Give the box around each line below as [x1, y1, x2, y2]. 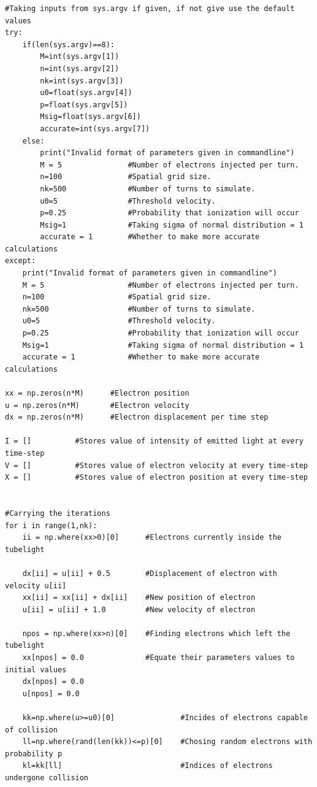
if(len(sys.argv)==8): [22, 40, 115, 49]
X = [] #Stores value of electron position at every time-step [5, 473, 308, 482]
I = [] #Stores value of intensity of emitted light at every [5, 437, 304, 446]
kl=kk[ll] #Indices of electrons [22, 761, 273, 770]
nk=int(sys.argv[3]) [40, 76, 124, 85]
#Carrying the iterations [5, 509, 110, 518]
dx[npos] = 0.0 [22, 677, 84, 686]
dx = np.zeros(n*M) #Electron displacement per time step [5, 413, 269, 422]
